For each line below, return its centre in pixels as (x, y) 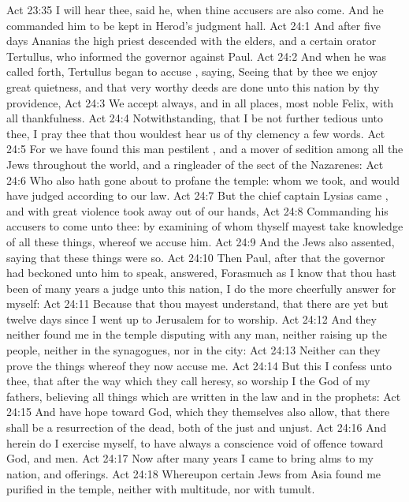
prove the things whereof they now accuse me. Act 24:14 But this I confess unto (199, 365)
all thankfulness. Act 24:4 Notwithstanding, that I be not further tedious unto (195, 118)
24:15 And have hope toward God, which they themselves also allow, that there (198, 412)
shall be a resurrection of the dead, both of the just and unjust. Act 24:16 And (197, 427)
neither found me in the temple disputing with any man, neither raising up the (197, 334)
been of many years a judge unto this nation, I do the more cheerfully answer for (201, 288)
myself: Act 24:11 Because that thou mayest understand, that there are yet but (197, 303)
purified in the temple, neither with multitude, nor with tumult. (161, 489)
